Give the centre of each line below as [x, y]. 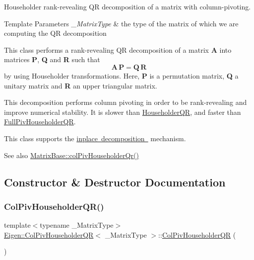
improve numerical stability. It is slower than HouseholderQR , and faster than [123, 112]
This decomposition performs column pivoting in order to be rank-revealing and [126, 102]
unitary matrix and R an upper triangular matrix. [81, 85]
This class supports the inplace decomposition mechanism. [95, 138]
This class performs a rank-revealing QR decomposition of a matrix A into [118, 49]
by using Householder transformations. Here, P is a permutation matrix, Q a [121, 75]
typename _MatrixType [77, 225]
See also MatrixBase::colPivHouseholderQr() [71, 155]
